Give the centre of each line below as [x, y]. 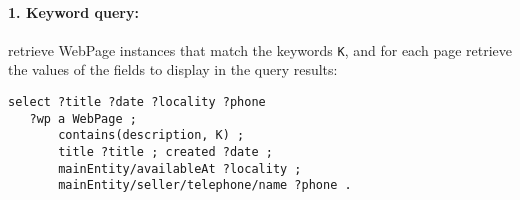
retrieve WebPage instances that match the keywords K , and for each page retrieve [260, 49]
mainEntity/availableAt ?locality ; [180, 168]
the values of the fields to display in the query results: [173, 69]
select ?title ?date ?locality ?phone [137, 102]
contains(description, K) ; [151, 135]
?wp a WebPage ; [83, 118]
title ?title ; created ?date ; [165, 152]
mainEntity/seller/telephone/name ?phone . [205, 185]
